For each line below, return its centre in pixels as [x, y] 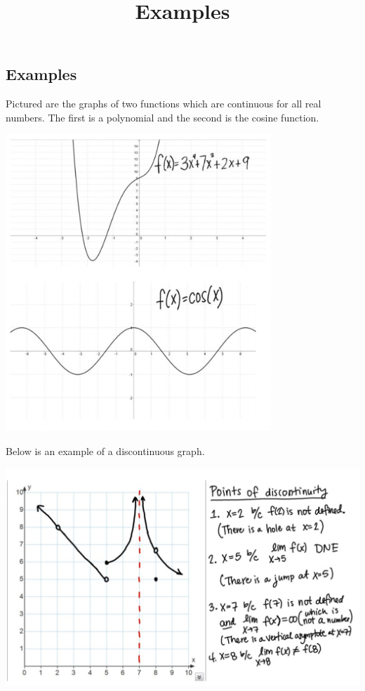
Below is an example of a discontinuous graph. [105, 450]
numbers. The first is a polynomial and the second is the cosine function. [162, 117]
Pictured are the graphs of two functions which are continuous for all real [164, 104]
